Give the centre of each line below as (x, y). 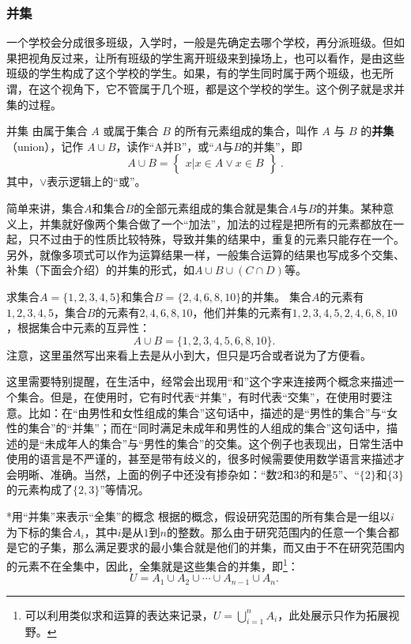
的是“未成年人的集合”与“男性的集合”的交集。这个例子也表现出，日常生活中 (210, 443)
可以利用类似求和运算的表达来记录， (119, 614)
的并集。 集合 (276, 296)
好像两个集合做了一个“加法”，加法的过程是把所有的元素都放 (227, 223)
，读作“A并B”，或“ (165, 146)
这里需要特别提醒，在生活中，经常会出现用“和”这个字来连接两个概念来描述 (200, 381)
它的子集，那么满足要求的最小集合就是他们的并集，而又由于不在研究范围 (205, 547)
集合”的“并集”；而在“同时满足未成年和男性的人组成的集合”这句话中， (207, 428)
